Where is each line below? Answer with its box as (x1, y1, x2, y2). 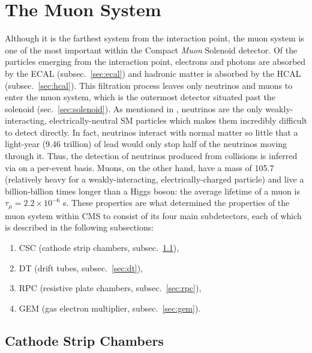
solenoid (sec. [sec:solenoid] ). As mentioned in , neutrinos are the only (5, 102, 263, 115)
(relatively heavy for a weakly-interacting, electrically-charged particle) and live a (5, 173, 304, 186)
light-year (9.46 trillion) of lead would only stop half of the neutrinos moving (5, 137, 287, 150)
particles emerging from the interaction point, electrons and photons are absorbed (5, 55, 306, 68)
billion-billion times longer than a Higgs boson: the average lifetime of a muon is (5, 184, 300, 197)
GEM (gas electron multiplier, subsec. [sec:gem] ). (19, 301, 201, 314)
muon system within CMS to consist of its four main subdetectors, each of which (5, 209, 302, 222)
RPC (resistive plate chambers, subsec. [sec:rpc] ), (19, 282, 202, 294)
